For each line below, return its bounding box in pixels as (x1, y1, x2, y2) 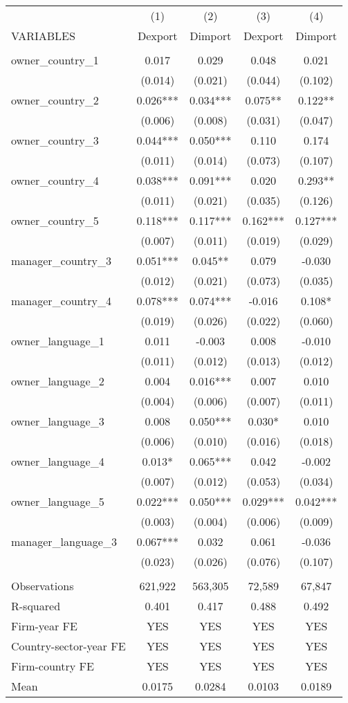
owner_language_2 (11, 373, 104, 389)
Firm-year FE (11, 618, 77, 634)
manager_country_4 (11, 293, 111, 309)
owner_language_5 (11, 493, 104, 509)
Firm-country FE (11, 658, 94, 674)
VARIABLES (11, 28, 75, 44)
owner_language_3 (11, 413, 104, 429)
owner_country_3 (11, 132, 99, 148)
